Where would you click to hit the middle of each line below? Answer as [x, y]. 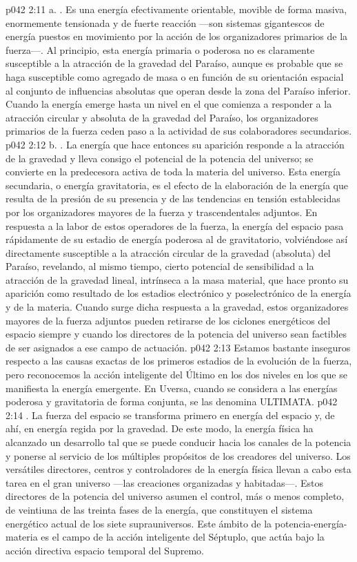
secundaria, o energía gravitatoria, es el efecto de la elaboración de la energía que [177, 185]
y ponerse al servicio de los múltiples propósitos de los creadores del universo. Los [178, 455]
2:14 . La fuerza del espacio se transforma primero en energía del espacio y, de [170, 415]
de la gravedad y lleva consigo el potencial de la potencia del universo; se [160, 158]
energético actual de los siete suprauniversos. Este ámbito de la [139, 523]
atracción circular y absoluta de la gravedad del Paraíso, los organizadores [162, 117]
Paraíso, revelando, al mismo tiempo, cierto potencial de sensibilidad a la [160, 266]
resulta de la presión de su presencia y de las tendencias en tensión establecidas [173, 198]
